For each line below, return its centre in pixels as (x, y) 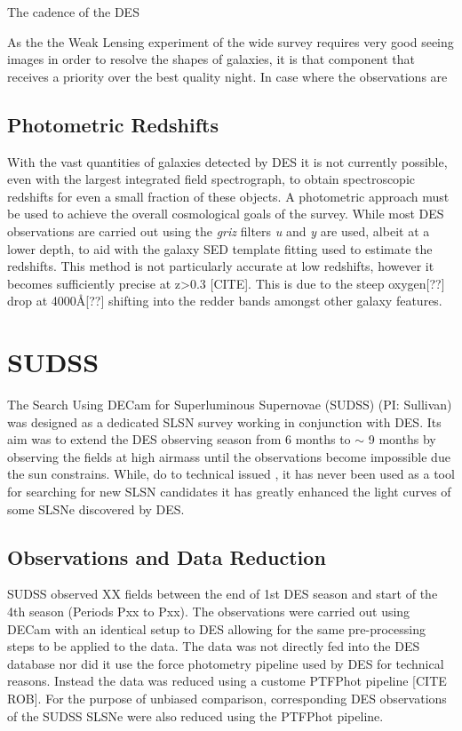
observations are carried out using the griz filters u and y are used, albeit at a (219, 230)
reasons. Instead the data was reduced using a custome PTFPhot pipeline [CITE (227, 681)
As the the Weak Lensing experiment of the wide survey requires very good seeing (231, 41)
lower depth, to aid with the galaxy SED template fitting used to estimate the (220, 248)
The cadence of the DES (73, 12)
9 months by (402, 439)
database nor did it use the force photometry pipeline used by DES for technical (226, 663)
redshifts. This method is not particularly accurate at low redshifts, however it (221, 266)
